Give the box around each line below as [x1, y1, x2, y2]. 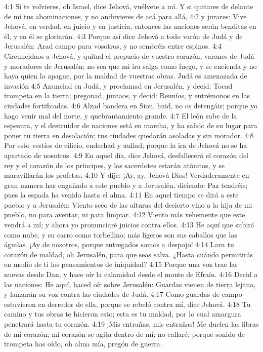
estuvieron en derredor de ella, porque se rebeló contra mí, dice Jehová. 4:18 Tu [4, 298, 251, 309]
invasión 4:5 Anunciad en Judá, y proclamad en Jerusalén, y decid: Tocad [4, 80, 233, 91]
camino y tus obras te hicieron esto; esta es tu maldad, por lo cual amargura [4, 308, 241, 319]
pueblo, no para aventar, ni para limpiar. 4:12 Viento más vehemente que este [4, 209, 245, 220]
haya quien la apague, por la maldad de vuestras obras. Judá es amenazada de [4, 70, 247, 81]
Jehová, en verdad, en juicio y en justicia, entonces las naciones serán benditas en [4, 21, 256, 31]
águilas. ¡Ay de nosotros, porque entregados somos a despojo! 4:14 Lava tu [4, 239, 234, 250]
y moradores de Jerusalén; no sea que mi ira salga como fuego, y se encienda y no [4, 60, 257, 71]
